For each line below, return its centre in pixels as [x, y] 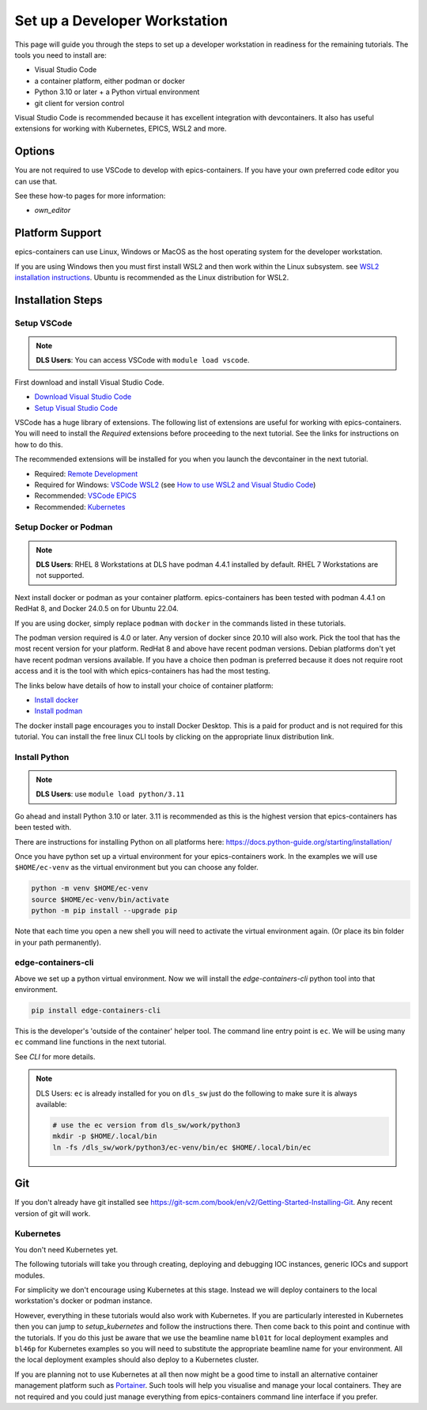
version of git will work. [53, 1213]
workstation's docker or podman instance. [84, 1301]
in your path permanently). [58, 942]
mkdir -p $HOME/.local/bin [105, 1136]
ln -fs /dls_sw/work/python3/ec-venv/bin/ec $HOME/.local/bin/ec [182, 1147]
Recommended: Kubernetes [80, 507]
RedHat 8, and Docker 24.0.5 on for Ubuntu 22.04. [97, 609]
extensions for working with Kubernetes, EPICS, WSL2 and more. [121, 129]
